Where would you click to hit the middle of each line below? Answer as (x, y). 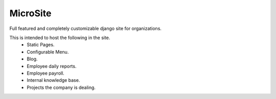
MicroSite (30, 13)
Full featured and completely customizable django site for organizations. (86, 28)
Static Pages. (41, 45)
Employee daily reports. (52, 66)
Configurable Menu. (48, 52)
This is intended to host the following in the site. (60, 38)
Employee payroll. (46, 73)
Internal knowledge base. (53, 80)
